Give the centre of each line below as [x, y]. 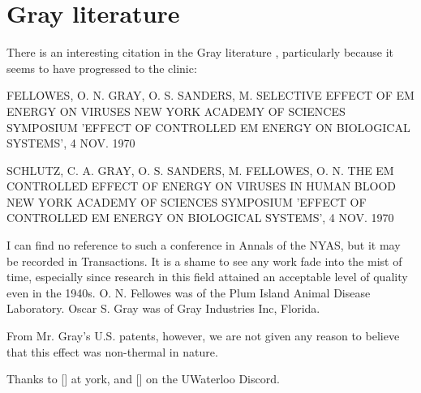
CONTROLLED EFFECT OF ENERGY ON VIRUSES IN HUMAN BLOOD [202, 186]
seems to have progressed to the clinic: [102, 68]
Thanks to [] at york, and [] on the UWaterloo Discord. [143, 379]
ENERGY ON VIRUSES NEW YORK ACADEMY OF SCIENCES [176, 111]
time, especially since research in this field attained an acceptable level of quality [207, 277]
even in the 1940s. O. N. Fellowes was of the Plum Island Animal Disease [189, 292]
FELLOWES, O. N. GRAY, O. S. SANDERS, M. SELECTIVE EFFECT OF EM [210, 95]
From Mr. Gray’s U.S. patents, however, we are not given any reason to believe [203, 336]
